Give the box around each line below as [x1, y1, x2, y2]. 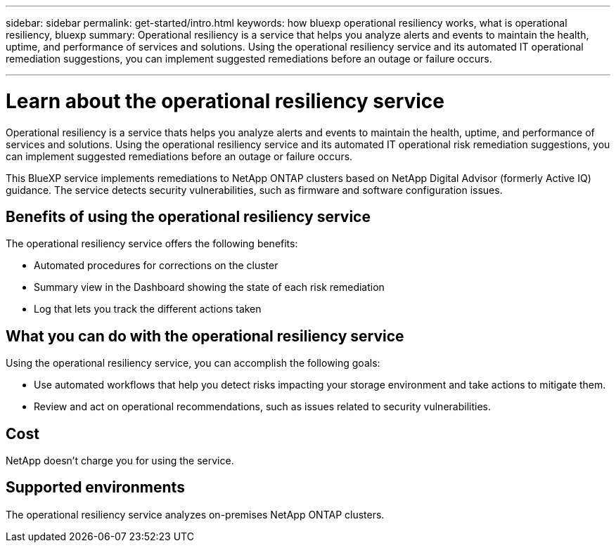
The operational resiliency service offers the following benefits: [6, 237, 298, 250]
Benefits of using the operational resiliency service [6, 207, 371, 226]
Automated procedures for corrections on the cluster [34, 259, 278, 272]
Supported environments [6, 478, 185, 497]
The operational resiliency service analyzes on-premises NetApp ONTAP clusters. [6, 508, 385, 521]
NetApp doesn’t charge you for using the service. [6, 455, 234, 467]
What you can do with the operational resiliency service [6, 327, 404, 345]
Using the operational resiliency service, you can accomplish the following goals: [6, 357, 380, 370]
